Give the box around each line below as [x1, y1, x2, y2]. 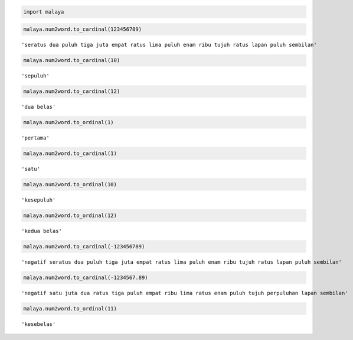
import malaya [23, 8, 64, 15]
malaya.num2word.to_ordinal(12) [23, 212, 117, 219]
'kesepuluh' [21, 197, 56, 203]
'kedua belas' [21, 228, 62, 234]
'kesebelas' [21, 320, 56, 328]
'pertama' [21, 135, 50, 141]
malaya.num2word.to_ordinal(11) [23, 305, 117, 312]
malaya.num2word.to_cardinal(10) [23, 57, 120, 64]
